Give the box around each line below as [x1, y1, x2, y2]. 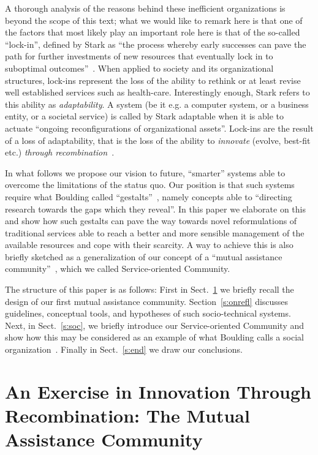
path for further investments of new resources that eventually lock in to [5, 50, 273, 62]
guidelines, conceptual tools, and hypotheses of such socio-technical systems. [5, 307, 291, 320]
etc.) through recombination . [5, 146, 115, 159]
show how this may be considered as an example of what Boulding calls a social [5, 331, 304, 344]
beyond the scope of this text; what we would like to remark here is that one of [5, 13, 303, 26]
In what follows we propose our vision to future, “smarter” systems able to [5, 166, 286, 179]
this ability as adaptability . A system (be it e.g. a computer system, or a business [5, 97, 309, 110]
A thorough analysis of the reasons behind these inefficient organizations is [5, 2, 286, 14]
